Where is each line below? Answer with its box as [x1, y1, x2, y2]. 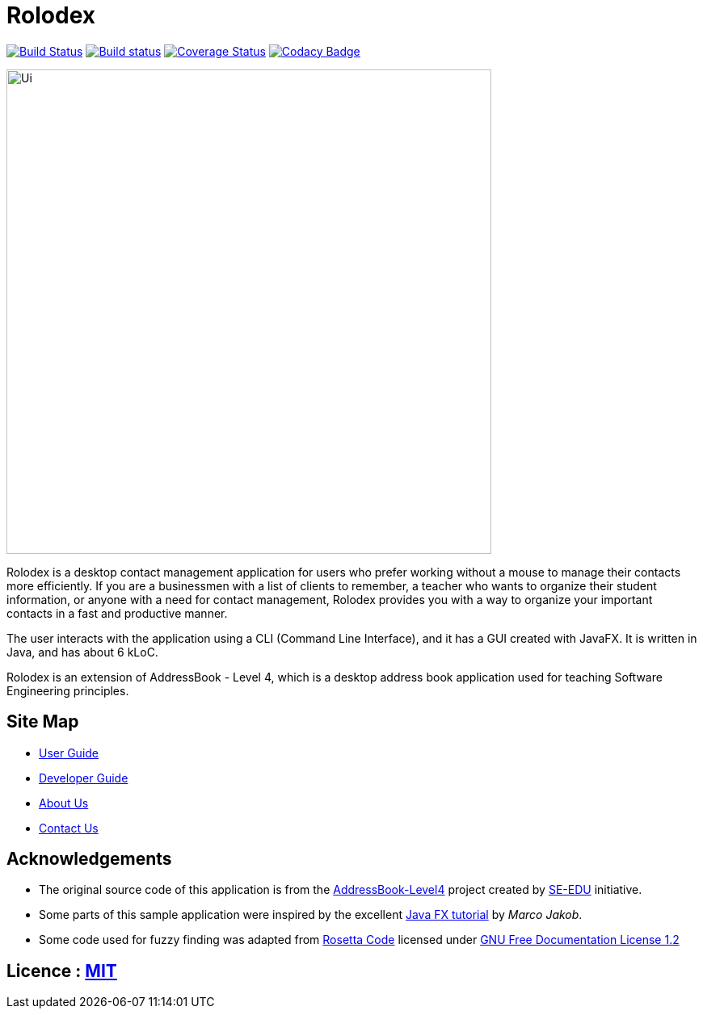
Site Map [6, 711, 79, 732]
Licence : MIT [6, 960, 117, 981]
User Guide [39, 745, 99, 760]
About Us [39, 795, 89, 810]
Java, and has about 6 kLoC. [6, 644, 158, 659]
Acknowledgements [6, 849, 172, 870]
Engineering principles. [6, 683, 129, 698]
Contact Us [39, 820, 99, 835]
